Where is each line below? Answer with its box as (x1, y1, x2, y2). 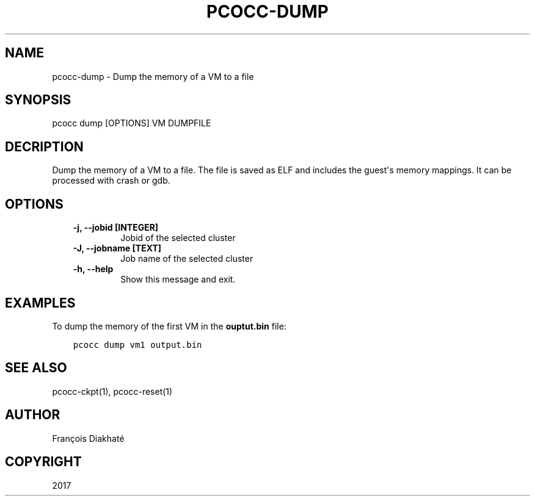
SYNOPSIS (5, 92, 71, 108)
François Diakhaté (52, 433, 125, 444)
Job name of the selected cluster (120, 253, 253, 264)
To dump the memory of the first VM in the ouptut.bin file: (52, 320, 286, 331)
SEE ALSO (5, 360, 67, 376)
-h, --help (73, 264, 114, 275)
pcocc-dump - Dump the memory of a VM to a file (52, 71, 254, 82)
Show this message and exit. (120, 274, 236, 285)
